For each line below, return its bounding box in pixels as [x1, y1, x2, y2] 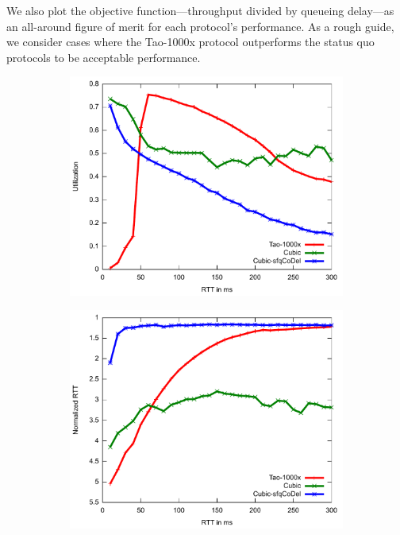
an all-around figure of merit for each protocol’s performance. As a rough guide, [6, 17, 394, 34]
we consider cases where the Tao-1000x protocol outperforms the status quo [6, 33, 375, 50]
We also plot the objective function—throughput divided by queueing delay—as [6, 2, 394, 18]
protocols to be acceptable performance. [6, 48, 201, 65]
